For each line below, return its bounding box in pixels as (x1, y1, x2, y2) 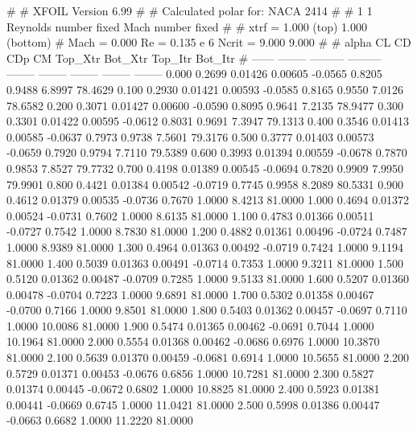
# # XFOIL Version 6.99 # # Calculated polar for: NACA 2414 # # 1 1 (6, 2, 373, 18)
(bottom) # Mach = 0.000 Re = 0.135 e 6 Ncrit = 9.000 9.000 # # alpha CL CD (6, 34, 411, 51)
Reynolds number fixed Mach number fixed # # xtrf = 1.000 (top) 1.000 (6, 18, 368, 35)
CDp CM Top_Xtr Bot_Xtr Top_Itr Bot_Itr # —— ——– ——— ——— (6, 49, 382, 66)
